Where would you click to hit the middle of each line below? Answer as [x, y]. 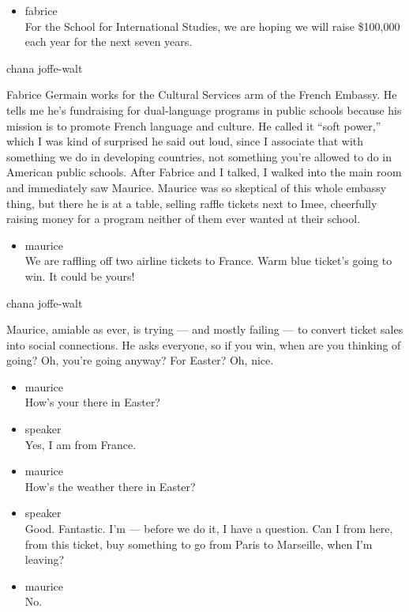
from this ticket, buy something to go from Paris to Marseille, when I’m [199, 544]
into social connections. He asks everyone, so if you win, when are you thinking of [204, 344]
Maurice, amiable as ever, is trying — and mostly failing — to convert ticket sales [205, 329]
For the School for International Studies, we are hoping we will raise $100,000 [212, 26]
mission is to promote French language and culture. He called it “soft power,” [194, 125]
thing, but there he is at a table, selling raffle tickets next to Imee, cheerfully [192, 203]
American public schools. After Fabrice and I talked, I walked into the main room [204, 172]
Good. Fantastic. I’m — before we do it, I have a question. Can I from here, [209, 529]
